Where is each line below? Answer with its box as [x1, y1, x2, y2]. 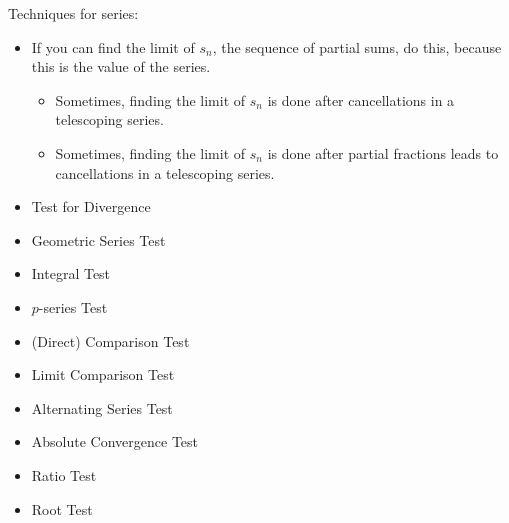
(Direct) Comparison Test [31, 330, 190, 351]
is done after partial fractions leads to [267, 142, 499, 163]
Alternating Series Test [31, 397, 173, 418]
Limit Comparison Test [31, 364, 175, 385]
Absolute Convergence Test [31, 431, 199, 452]
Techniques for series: [8, 3, 139, 23]
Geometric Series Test [31, 229, 166, 250]
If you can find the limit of [31, 36, 195, 57]
